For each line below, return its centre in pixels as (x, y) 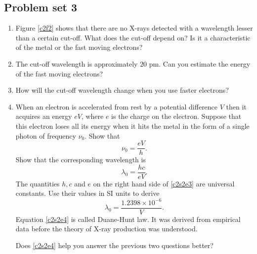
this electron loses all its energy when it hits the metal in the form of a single (132, 126)
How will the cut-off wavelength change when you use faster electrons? (122, 90)
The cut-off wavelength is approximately (77, 63)
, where (92, 116)
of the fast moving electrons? (59, 73)
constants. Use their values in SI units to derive (87, 193)
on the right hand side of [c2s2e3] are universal (164, 183)
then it (236, 106)
